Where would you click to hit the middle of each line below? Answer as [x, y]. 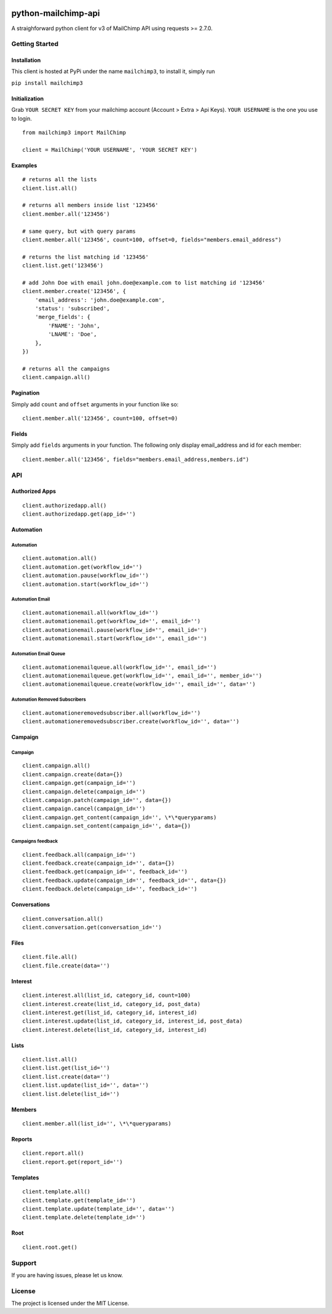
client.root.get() [50, 1247]
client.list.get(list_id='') [66, 1068]
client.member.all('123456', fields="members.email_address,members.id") [136, 459]
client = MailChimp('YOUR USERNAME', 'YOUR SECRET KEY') [110, 150]
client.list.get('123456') [63, 266]
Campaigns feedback [35, 841]
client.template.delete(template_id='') [84, 1218]
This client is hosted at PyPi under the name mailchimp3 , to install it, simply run [113, 71]
